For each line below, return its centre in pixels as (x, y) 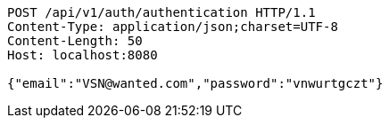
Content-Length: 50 (75, 41)
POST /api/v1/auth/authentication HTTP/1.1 (161, 12)
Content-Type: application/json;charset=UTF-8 (173, 27)
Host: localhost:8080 (83, 55)
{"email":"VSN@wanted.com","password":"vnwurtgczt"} (195, 83)
